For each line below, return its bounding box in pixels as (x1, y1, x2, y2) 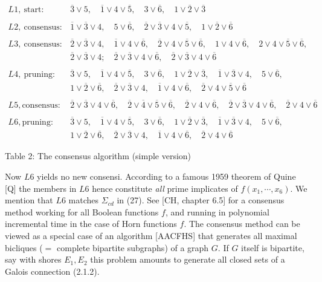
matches (68, 194, 99, 206)
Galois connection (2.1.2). (5, 264, 100, 277)
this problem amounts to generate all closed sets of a (90, 253, 285, 266)
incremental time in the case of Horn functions (5, 217, 177, 230)
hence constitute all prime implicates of (92, 182, 238, 194)
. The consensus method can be (184, 217, 300, 230)
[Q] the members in (5, 182, 77, 194)
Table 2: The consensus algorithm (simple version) (5, 149, 192, 162)
